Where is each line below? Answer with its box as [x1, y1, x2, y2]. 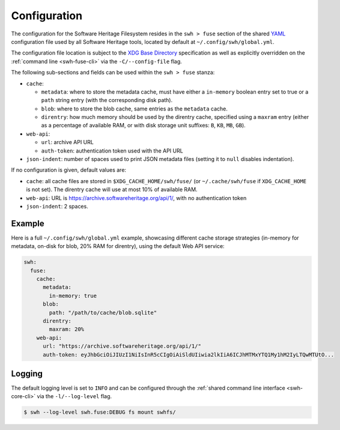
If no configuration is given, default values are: [11, 166, 126, 174]
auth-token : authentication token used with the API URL [41, 147, 183, 154]
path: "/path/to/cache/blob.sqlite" [49, 309, 157, 316]
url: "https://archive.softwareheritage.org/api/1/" [43, 343, 201, 350]
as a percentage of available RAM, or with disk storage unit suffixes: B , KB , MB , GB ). [41, 122, 246, 129]
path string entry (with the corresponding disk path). [41, 97, 173, 104]
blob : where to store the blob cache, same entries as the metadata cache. [41, 105, 228, 112]
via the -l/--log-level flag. [37, 393, 112, 400]
